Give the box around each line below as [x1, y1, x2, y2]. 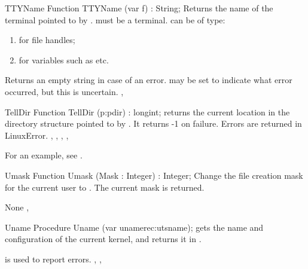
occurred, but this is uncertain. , [5, 85, 124, 97]
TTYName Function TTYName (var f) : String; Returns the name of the [5, 2, 273, 14]
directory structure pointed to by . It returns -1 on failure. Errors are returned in [5, 117, 302, 130]
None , [5, 201, 29, 213]
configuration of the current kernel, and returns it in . [5, 233, 202, 245]
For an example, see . [5, 149, 83, 161]
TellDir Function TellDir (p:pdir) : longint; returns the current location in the [5, 105, 290, 118]
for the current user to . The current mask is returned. [5, 181, 205, 193]
